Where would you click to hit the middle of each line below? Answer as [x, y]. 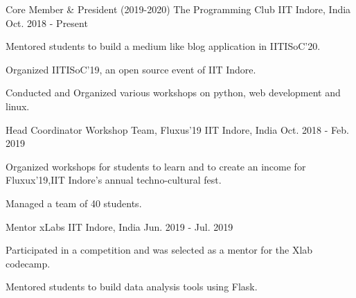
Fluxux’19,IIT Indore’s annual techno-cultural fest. [114, 180]
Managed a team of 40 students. [74, 203]
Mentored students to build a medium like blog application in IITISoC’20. [163, 46]
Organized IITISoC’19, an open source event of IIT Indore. [131, 69]
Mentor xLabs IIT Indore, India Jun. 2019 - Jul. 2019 [119, 226]
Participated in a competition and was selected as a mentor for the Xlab [159, 250]
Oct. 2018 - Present [47, 23]
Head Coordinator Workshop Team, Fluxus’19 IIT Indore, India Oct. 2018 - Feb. [177, 129]
